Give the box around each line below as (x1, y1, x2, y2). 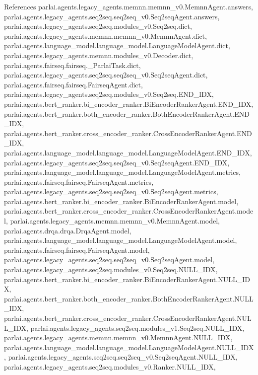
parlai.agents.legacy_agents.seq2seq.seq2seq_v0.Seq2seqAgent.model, (4, 254, 215, 265)
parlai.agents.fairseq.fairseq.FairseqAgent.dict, (4, 79, 143, 89)
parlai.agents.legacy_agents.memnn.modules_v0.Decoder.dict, (4, 50, 193, 60)
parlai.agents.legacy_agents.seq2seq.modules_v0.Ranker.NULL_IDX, (4, 361, 216, 372)
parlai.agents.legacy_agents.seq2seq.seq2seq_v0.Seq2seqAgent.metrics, (4, 186, 218, 197)
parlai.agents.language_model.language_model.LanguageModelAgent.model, (4, 235, 237, 245)
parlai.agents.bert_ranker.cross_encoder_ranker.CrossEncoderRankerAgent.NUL (4, 313, 252, 323)
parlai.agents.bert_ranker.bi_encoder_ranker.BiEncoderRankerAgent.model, (4, 196, 239, 206)
